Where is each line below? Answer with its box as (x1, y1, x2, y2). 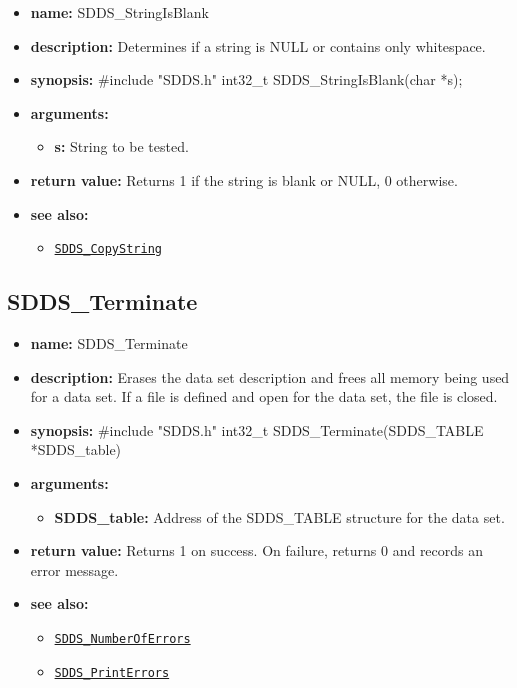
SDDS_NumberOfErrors (54, 631, 191, 646)
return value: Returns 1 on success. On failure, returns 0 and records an (30, 540, 484, 561)
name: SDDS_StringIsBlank (30, 2, 209, 22)
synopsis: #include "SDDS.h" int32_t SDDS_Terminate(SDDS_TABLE (30, 419, 484, 440)
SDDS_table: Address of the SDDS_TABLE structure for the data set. (54, 506, 505, 527)
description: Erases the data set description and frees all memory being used (30, 366, 510, 387)
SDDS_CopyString (54, 242, 162, 257)
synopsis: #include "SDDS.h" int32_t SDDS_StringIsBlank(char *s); (30, 69, 463, 90)
